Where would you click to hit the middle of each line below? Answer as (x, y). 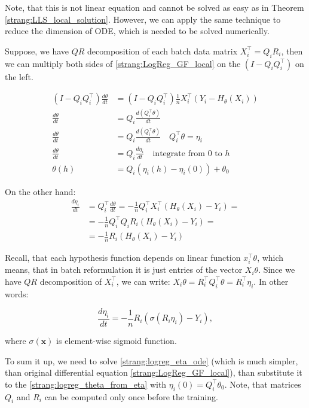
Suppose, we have (37, 51)
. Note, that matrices (263, 384)
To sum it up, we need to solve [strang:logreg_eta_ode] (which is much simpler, (152, 360)
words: (17, 293)
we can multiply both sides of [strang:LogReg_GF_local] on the (123, 63)
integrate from (179, 153)
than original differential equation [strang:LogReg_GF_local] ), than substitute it (154, 372)
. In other (271, 281)
